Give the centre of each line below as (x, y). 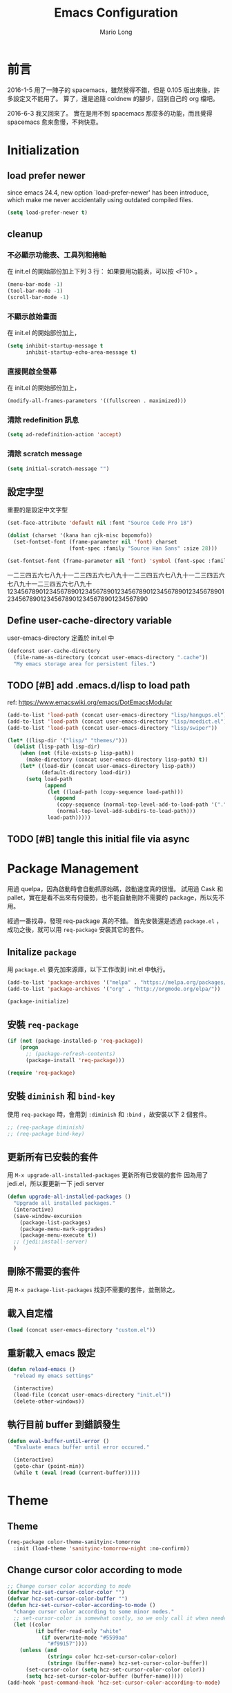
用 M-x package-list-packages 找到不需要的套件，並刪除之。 (93, 1289)
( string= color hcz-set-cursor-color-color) (112, 1657)
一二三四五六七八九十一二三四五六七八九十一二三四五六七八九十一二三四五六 (116, 575)
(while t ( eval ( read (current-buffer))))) (77, 1473)
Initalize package (42, 952)
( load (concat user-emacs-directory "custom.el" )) (81, 1330)
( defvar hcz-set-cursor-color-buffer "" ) (68, 1599)
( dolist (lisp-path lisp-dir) (57, 747)
